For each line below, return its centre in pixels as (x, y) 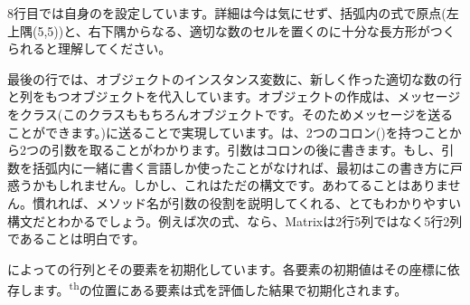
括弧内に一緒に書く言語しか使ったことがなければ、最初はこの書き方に (241, 167)
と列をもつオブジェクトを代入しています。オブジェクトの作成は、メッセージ (234, 96)
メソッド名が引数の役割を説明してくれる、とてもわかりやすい (278, 202)
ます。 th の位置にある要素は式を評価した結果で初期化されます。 (220, 288)
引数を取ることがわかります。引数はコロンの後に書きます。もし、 (246, 150)
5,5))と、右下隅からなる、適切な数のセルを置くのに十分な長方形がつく (246, 30)
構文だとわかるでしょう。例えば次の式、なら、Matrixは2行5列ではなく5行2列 (235, 220)
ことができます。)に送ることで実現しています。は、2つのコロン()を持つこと (228, 132)
